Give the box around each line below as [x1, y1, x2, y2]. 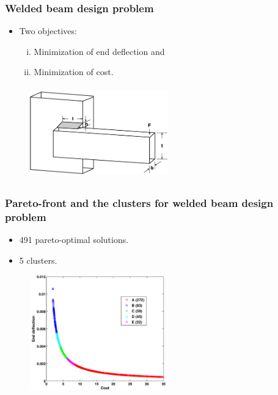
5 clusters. [19, 253, 57, 266]
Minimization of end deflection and [34, 45, 165, 57]
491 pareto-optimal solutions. [19, 233, 129, 245]
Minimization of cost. [34, 65, 114, 78]
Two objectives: [19, 24, 77, 37]
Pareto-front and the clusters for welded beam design [5, 195, 274, 210]
